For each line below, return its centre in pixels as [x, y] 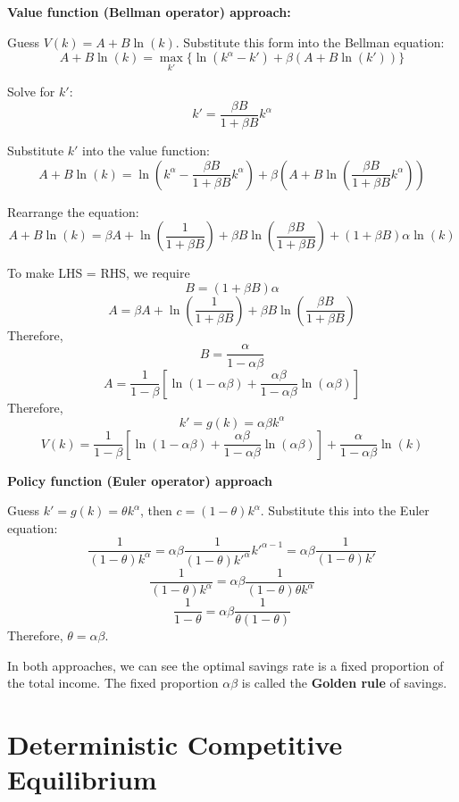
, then [156, 510]
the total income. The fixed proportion [113, 683]
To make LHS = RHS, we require [99, 273]
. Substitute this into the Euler [345, 510]
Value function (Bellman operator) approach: [149, 12]
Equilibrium [82, 779]
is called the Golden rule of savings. [344, 683]
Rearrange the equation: [73, 211]
